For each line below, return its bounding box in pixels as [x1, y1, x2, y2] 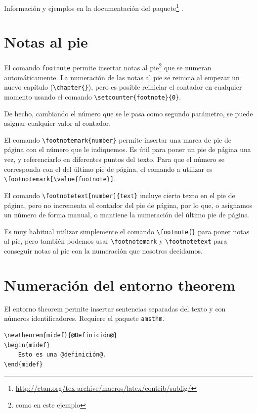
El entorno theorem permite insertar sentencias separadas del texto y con [4, 303, 226, 313]
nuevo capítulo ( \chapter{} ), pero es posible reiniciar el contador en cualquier [4, 82, 242, 92]
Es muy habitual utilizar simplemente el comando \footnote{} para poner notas [4, 226, 250, 236]
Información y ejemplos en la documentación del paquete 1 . [4, 1, 183, 13]
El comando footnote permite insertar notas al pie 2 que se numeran [4, 61, 212, 73]
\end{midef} [4, 361, 43, 368]
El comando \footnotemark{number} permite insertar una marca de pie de [4, 134, 231, 145]
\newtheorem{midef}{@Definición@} [4, 332, 118, 339]
